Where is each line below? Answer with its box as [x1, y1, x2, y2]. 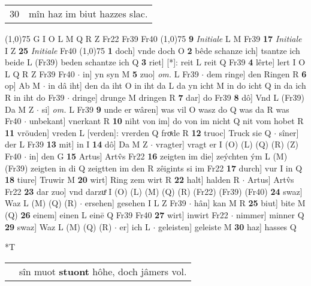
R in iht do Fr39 [5, 91, 65, 103]
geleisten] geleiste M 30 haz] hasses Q [158, 220, 297, 233]
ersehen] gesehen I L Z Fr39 [84, 197, 186, 209]
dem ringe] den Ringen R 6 [206, 67, 307, 80]
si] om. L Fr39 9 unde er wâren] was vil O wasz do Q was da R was [41, 103, 289, 115]
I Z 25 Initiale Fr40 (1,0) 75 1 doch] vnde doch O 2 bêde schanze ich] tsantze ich [5, 44, 300, 56]
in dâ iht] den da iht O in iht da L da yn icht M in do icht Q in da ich [48, 79, 306, 92]
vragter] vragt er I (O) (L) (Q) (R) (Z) [155, 138, 299, 150]
